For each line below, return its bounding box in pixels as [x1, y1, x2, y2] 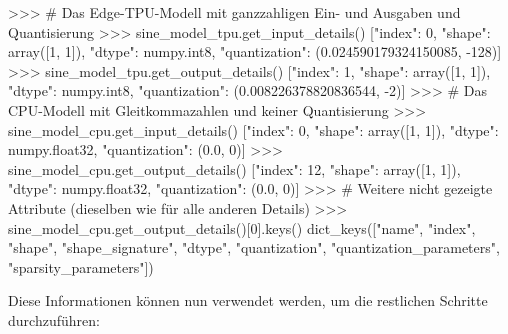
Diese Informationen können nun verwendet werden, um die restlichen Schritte [8, 290, 488, 311]
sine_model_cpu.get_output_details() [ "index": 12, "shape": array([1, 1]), [8, 158, 461, 179]
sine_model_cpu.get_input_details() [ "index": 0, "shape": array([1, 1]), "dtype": [8, 119, 499, 140]
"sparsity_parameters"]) [8, 256, 154, 277]
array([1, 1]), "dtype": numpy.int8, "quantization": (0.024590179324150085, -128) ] [8, 41, 502, 62]
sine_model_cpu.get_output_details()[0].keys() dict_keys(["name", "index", [8, 217, 476, 238]
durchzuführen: [8, 309, 100, 330]
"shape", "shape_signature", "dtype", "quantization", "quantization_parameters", [8, 237, 500, 258]
